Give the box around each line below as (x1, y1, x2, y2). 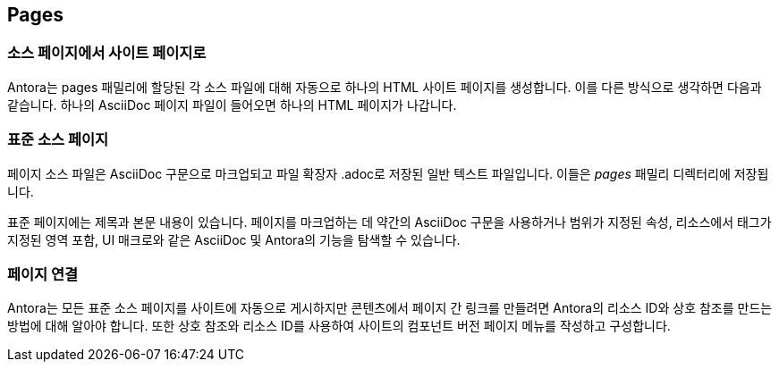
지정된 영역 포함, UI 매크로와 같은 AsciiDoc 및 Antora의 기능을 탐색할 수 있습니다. (7, 231, 461, 247)
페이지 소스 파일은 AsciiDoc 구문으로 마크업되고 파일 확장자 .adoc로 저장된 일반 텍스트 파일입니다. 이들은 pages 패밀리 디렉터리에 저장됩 (7, 165, 769, 181)
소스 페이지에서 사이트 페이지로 (7, 44, 207, 63)
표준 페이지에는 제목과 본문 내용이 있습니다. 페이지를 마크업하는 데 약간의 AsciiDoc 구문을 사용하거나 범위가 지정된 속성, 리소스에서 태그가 (7, 214, 772, 230)
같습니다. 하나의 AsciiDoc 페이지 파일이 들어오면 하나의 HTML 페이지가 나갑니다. (7, 96, 457, 113)
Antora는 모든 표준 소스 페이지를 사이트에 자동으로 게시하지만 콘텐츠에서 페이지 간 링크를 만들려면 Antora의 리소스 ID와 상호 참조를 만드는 (7, 300, 773, 316)
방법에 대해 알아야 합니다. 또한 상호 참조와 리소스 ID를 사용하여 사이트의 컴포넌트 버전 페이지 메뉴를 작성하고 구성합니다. (7, 318, 671, 334)
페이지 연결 (7, 264, 79, 283)
